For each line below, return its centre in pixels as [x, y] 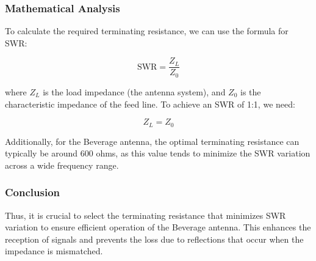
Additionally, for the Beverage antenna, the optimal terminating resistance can [152, 141]
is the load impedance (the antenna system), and [134, 91]
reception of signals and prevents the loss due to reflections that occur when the [154, 239]
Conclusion [32, 192]
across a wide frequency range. [62, 165]
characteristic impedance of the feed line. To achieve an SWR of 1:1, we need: [150, 104]
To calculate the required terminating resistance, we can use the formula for [147, 31]
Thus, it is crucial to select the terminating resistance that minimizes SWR [145, 215]
